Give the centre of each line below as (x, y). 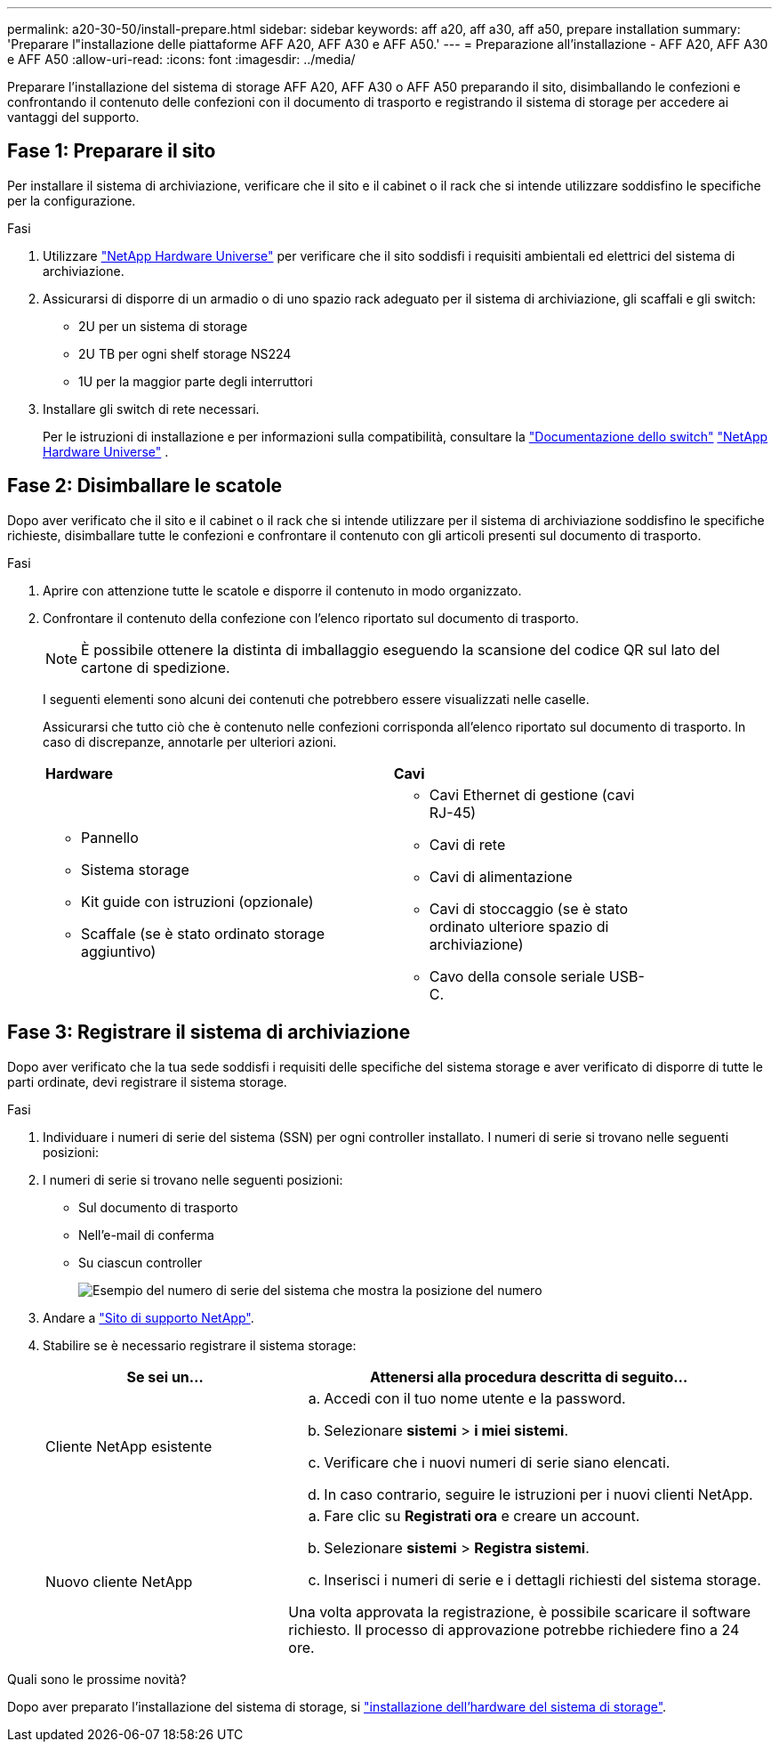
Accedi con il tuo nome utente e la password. (475, 1398)
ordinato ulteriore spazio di (519, 926)
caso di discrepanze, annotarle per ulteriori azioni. (190, 741)
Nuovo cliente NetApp (119, 1581)
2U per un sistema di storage (163, 326)
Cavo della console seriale (517, 976)
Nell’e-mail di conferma (146, 1235)
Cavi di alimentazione (501, 876)
